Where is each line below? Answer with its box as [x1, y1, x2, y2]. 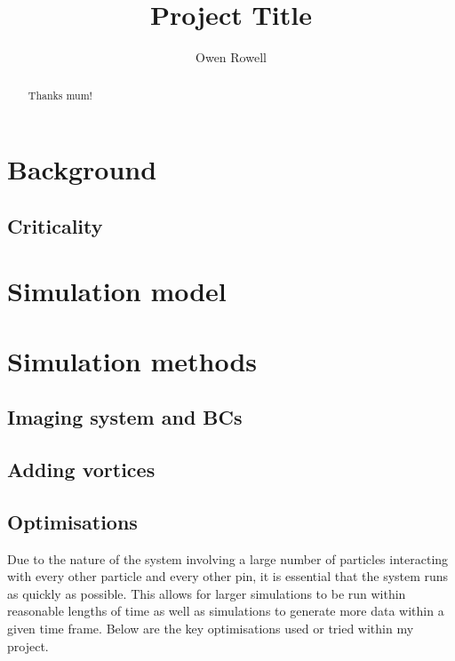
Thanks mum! [28, 87, 92, 102]
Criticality [7, 211, 103, 239]
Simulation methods [7, 342, 257, 378]
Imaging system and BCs [7, 403, 243, 431]
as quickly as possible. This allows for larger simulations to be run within [7, 584, 406, 602]
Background [7, 151, 157, 187]
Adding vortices [7, 456, 156, 483]
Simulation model [7, 273, 227, 309]
